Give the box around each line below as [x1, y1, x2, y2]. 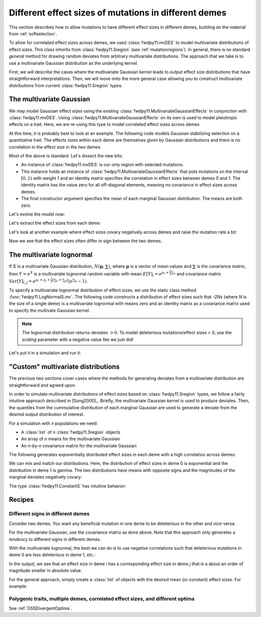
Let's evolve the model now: [9, 211, 65, 217]
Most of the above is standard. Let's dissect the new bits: [9, 153, 123, 158]
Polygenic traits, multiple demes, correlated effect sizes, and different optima [9, 595, 195, 602]
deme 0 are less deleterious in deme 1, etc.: [9, 552, 96, 558]
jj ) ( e [64, 278, 72, 284]
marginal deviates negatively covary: [9, 474, 82, 480]
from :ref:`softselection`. [9, 31, 58, 36]
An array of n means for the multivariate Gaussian [21, 436, 120, 442]
